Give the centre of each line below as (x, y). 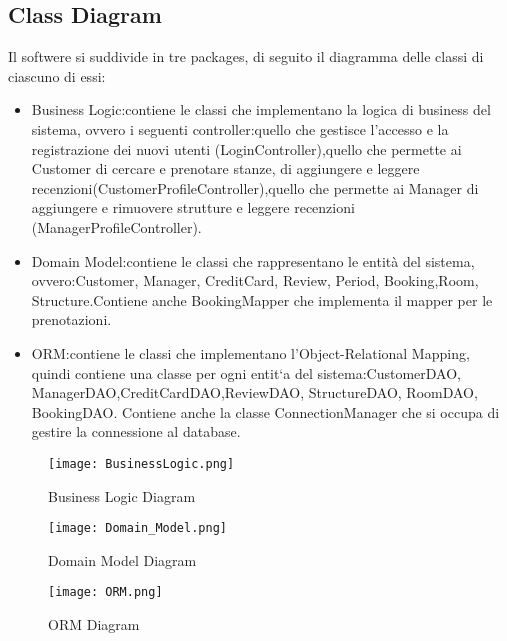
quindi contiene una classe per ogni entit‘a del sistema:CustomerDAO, (246, 372)
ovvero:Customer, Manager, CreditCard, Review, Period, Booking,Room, (255, 280)
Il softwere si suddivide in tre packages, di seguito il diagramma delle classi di (246, 56)
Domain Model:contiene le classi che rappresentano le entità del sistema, (253, 260)
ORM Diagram (94, 624)
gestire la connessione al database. (136, 431)
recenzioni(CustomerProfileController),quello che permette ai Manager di (255, 187)
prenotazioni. (71, 319)
